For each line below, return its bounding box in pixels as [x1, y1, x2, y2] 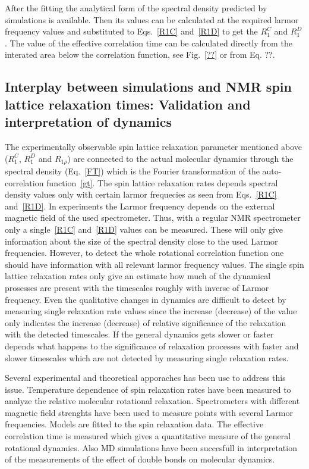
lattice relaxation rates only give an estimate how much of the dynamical [5, 270, 271, 282]
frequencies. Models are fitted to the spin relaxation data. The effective [5, 418, 264, 430]
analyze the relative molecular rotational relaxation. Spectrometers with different [5, 395, 300, 407]
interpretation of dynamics [5, 112, 172, 131]
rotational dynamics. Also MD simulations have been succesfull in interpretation [5, 441, 297, 454]
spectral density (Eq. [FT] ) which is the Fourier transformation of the [5, 165, 260, 177]
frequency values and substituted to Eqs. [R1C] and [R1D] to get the [5, 25, 258, 37]
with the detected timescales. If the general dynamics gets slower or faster [5, 328, 274, 340]
